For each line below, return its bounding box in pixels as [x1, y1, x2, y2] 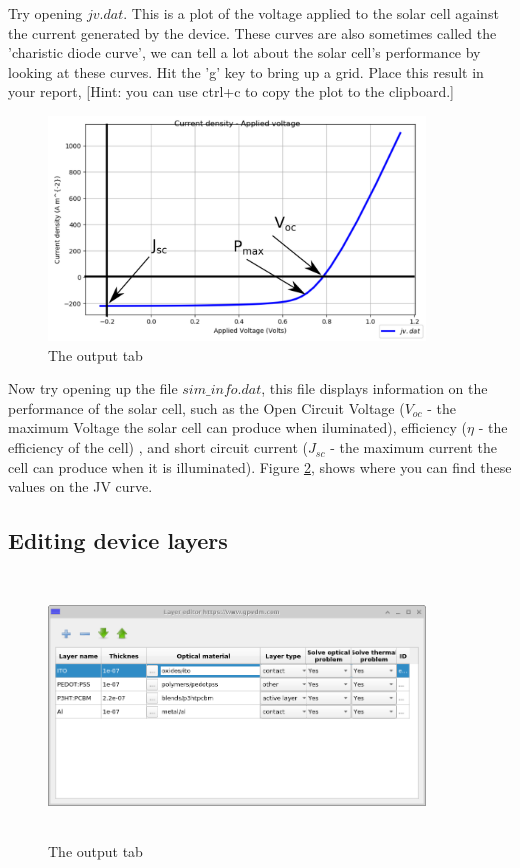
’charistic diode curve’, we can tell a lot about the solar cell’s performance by [8, 42, 481, 63]
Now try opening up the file [8, 378, 178, 399]
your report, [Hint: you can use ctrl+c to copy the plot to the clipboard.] [8, 81, 454, 102]
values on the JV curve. [8, 476, 153, 497]
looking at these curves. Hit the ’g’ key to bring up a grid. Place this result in [8, 61, 484, 82]
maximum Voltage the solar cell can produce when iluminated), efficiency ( [8, 417, 468, 438]
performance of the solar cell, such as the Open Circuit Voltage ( [8, 397, 405, 418]
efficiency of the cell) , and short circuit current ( [8, 437, 309, 458]
